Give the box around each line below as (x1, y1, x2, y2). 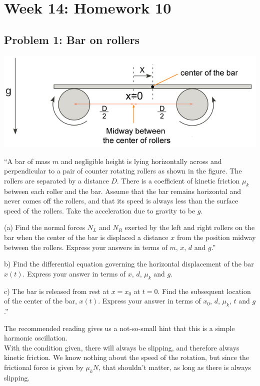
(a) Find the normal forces (4, 222, 85, 232)
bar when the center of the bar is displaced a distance (4, 231, 168, 242)
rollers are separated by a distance (4, 175, 109, 185)
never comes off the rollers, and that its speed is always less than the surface (4, 195, 238, 206)
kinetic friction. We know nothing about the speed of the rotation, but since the (4, 352, 249, 362)
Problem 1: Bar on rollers (4, 31, 140, 47)
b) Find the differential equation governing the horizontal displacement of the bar (4, 258, 254, 269)
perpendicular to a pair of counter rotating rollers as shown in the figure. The (4, 165, 242, 176)
